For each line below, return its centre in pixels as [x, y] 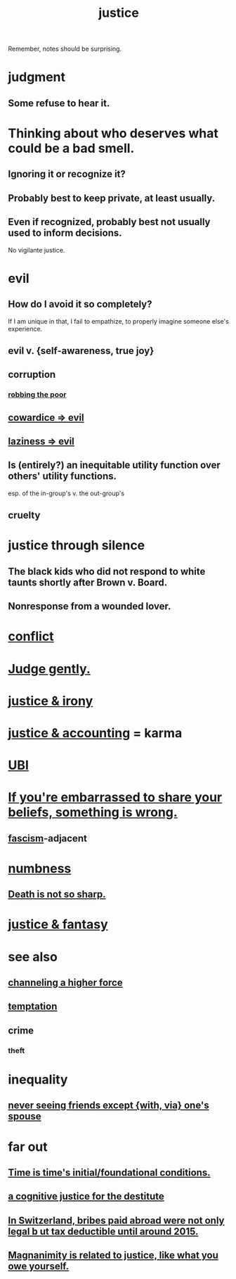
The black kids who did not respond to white [107, 571]
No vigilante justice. [37, 250]
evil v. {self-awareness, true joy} [81, 351]
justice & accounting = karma [95, 733]
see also [33, 956]
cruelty [24, 515]
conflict [31, 636]
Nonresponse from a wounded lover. [90, 606]
